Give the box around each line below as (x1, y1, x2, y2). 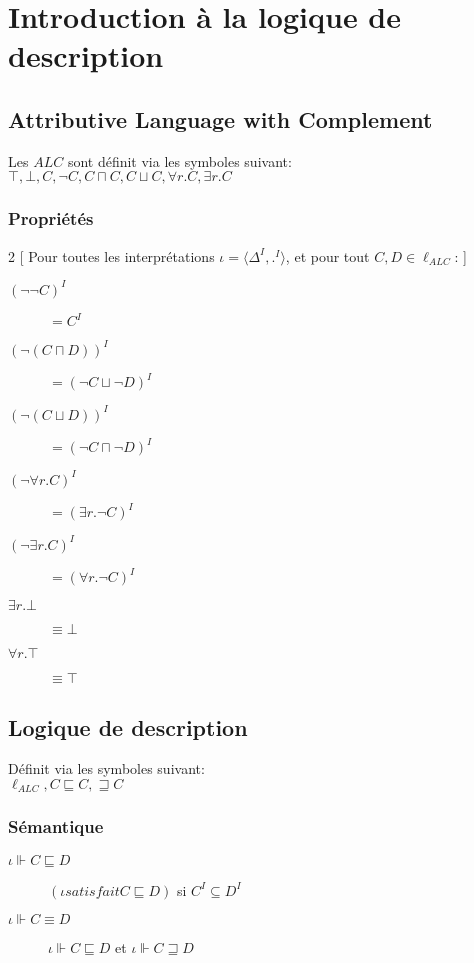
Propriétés (8, 206, 94, 231)
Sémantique (8, 814, 104, 839)
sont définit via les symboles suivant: (67, 150, 292, 171)
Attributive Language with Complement (8, 103, 433, 134)
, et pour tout (285, 245, 370, 266)
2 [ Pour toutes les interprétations (8, 245, 215, 266)
